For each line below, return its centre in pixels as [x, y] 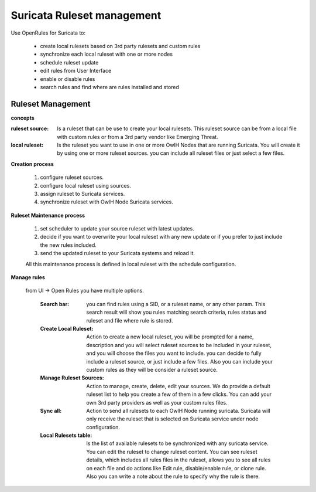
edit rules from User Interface [76, 71]
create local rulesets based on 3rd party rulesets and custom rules [120, 46]
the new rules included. [68, 245]
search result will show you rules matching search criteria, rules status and [176, 312]
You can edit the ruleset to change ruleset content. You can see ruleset [172, 452]
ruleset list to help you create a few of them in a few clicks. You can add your [179, 394]
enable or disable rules [68, 79]
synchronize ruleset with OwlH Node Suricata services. [107, 202]
